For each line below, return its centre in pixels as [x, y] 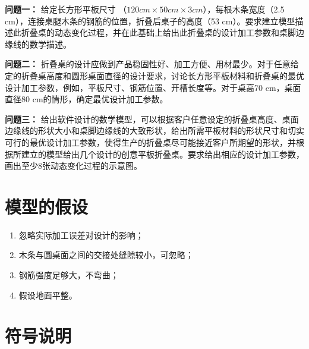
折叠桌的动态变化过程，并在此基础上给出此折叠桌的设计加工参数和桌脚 [158, 32]
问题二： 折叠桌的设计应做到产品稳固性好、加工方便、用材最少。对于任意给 [152, 64]
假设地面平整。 [48, 295]
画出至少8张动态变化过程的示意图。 [73, 166]
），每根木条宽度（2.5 [244, 9]
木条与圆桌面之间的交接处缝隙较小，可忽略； [106, 255]
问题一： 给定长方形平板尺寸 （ [66, 9]
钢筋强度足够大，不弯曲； [69, 275]
